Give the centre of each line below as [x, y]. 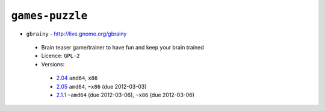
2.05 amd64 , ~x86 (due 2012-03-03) [101, 86]
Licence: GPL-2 [61, 56]
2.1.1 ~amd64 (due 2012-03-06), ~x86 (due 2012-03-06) [125, 95]
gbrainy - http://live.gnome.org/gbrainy [76, 34]
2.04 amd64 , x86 [77, 78]
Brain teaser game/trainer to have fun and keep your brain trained [122, 47]
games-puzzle [49, 16]
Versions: [53, 64]
